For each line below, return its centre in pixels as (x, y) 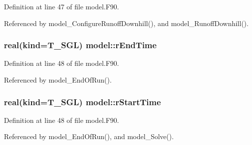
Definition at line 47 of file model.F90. (62, 6)
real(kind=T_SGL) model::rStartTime (82, 101)
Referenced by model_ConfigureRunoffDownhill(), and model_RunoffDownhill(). (126, 23)
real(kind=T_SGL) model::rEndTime (80, 45)
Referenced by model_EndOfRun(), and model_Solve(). (89, 136)
